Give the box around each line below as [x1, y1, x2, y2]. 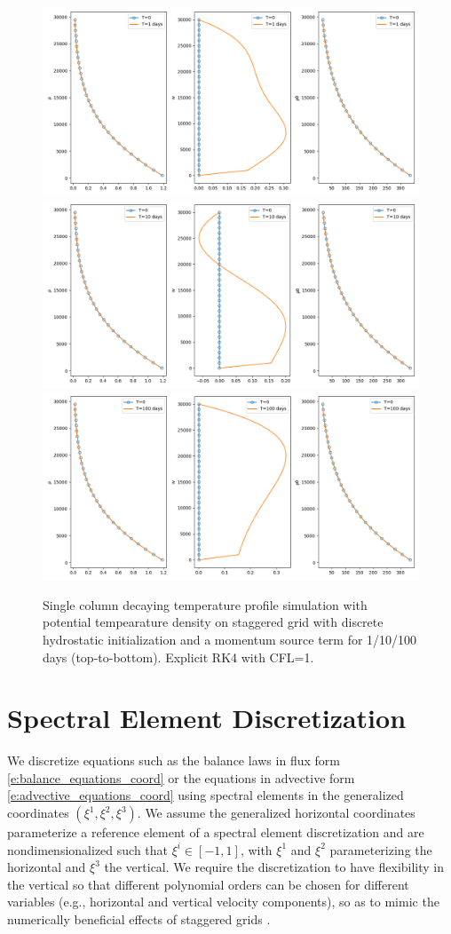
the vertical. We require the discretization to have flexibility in [104, 858, 445, 876]
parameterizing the [329, 840, 432, 859]
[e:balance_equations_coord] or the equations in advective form [7, 768, 355, 787]
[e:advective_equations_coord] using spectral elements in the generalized [7, 786, 404, 804]
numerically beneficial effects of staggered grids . [7, 910, 271, 929]
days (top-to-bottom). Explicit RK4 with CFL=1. [43, 647, 314, 666]
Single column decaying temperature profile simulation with [43, 595, 368, 613]
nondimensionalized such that [7, 840, 169, 859]
